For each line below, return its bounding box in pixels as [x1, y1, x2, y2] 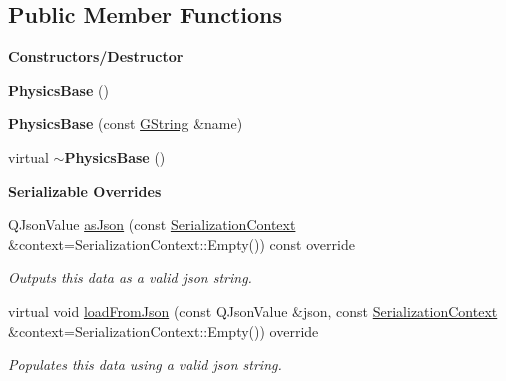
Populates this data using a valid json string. [8, 354, 282, 375]
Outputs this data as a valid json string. [8, 267, 252, 288]
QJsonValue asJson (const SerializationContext [8, 214, 296, 235]
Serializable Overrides [8, 180, 162, 201]
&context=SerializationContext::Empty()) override [8, 320, 319, 341]
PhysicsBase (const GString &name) [8, 113, 243, 134]
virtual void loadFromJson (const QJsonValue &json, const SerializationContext [8, 300, 498, 321]
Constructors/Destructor [8, 46, 184, 67]
